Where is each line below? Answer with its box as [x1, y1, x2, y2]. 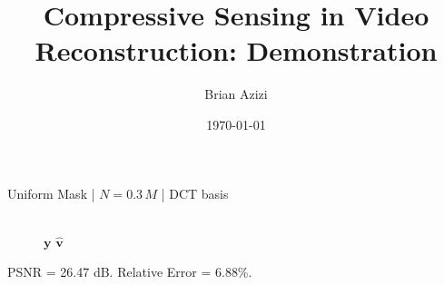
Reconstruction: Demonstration [35, 32, 438, 69]
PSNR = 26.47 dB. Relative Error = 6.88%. [7, 262, 252, 281]
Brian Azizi [204, 84, 268, 103]
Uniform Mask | [7, 183, 95, 202]
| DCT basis [161, 183, 229, 202]
